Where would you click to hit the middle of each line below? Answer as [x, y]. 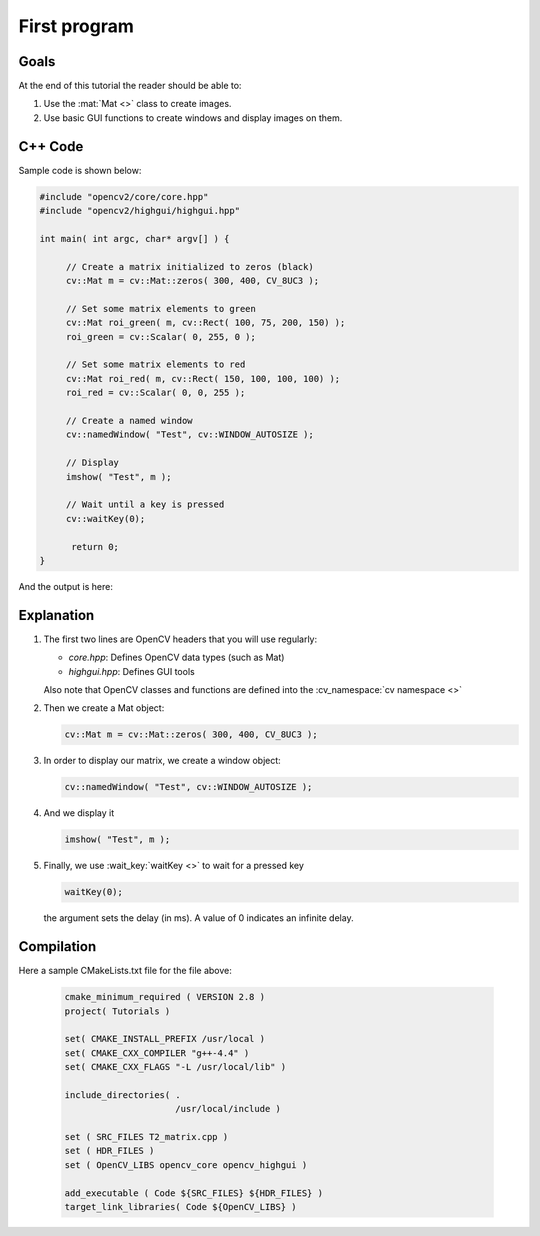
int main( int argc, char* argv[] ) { [134, 238]
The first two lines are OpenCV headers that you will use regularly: [180, 639]
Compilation [57, 946]
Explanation [56, 615]
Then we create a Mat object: [104, 708]
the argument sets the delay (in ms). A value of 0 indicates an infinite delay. [198, 918]
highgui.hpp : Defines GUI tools [131, 671]
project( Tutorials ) [117, 1011]
